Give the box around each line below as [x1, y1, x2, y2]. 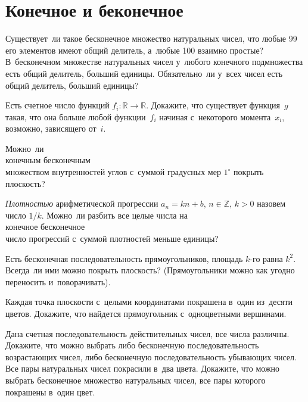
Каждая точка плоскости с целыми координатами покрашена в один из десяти [5, 295, 293, 308]
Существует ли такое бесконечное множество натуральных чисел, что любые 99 [5, 32, 297, 45]
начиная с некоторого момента [159, 110, 271, 123]
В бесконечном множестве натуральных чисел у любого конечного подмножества [5, 55, 303, 68]
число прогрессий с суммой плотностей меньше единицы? [5, 232, 219, 245]
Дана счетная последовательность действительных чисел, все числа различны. [5, 327, 290, 339]
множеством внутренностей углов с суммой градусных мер [5, 166, 221, 178]
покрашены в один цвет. [5, 385, 95, 398]
